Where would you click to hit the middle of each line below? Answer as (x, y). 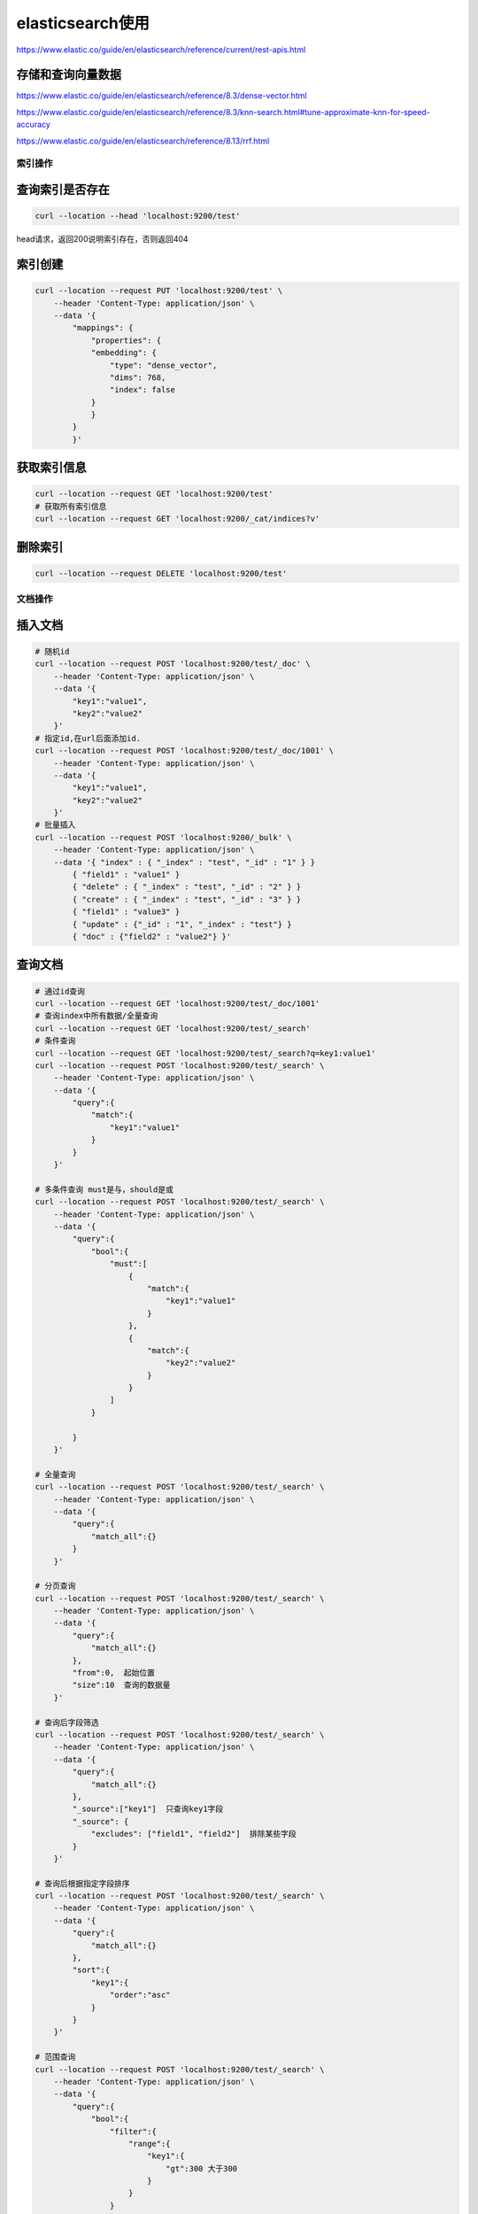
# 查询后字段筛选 (67, 1722)
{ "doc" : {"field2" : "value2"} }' (152, 936)
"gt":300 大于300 (201, 2168)
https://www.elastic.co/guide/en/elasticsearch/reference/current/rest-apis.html (161, 50)
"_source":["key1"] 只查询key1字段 (148, 1809)
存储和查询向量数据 (69, 75)
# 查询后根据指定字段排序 (82, 1883)
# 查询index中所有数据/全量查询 (96, 1016)
